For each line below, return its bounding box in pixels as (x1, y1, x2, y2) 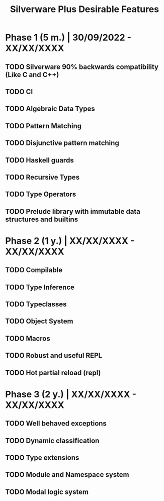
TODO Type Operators (5, 190, 76, 199)
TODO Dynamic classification (5, 436, 100, 445)
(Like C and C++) (5, 70, 59, 79)
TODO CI (5, 87, 33, 96)
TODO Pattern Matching (5, 122, 82, 130)
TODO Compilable (5, 266, 63, 275)
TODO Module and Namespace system (5, 470, 129, 479)
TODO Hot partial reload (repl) (5, 368, 101, 377)
